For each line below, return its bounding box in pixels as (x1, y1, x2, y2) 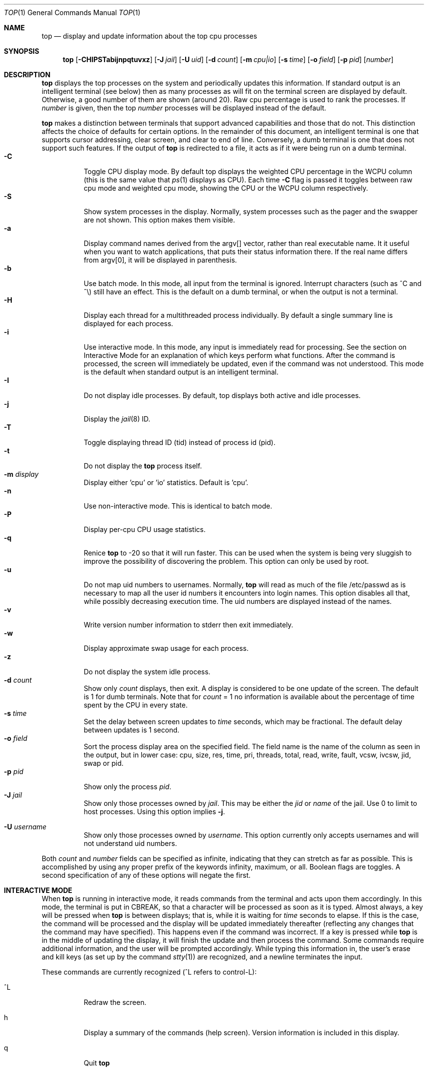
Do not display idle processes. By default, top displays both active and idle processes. (84, 391, 361, 400)
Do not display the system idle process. (84, 667, 211, 676)
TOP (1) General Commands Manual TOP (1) (4, 8, 141, 17)
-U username (4, 823, 47, 831)
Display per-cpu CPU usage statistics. (84, 525, 206, 534)
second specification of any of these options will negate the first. (42, 871, 251, 879)
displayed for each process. (84, 319, 173, 328)
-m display (4, 470, 39, 478)
